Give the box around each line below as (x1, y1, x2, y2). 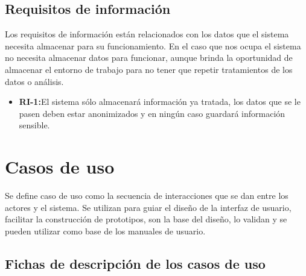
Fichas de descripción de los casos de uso (5, 254, 266, 272)
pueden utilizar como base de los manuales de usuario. (5, 224, 206, 237)
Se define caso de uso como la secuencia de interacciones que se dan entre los (5, 189, 288, 202)
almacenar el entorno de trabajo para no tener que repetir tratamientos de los (5, 63, 293, 75)
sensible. (19, 119, 50, 131)
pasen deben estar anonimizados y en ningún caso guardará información (19, 107, 285, 119)
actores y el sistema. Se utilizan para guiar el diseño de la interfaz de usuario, (5, 201, 292, 213)
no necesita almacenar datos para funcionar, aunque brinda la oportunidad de (5, 51, 293, 64)
